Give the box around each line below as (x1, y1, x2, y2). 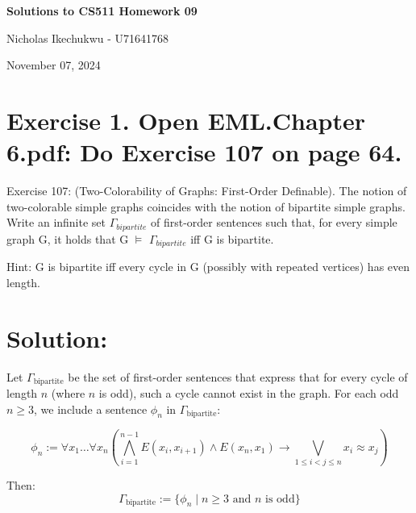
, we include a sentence (34, 400, 148, 417)
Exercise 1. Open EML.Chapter (6, 103, 366, 136)
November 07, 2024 (6, 56, 101, 73)
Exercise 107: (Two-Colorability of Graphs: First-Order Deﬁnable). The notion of (6, 182, 407, 199)
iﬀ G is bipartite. (190, 230, 274, 247)
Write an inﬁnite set (6, 214, 106, 231)
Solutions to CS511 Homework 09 (6, 2, 198, 19)
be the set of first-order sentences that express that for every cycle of (68, 368, 408, 385)
